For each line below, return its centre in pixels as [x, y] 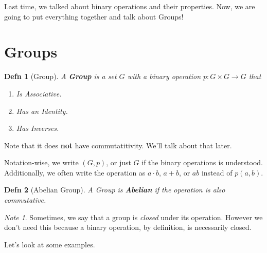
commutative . [25, 200]
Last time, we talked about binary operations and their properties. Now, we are [130, 6]
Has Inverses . [38, 128]
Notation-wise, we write [41, 162]
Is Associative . [39, 93]
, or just [119, 162]
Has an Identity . [42, 111]
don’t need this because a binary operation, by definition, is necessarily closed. [128, 227]
